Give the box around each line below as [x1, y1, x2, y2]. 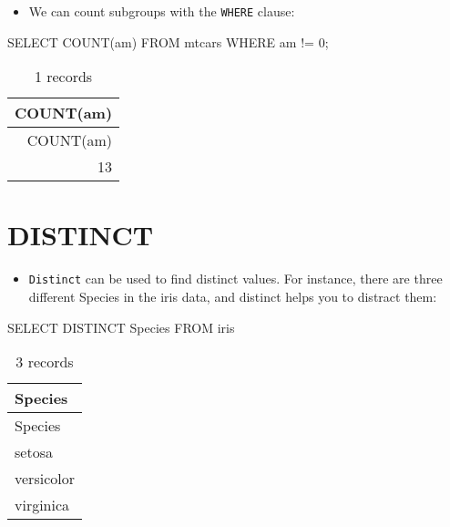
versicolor [15, 468, 75, 490]
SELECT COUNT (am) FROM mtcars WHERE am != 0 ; [7, 32, 329, 51]
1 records [34, 66, 93, 88]
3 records [15, 351, 74, 373]
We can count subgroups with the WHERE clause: [28, 2, 295, 20]
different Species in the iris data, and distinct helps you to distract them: [28, 287, 437, 306]
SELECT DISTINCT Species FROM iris [7, 317, 235, 336]
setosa [15, 441, 53, 463]
